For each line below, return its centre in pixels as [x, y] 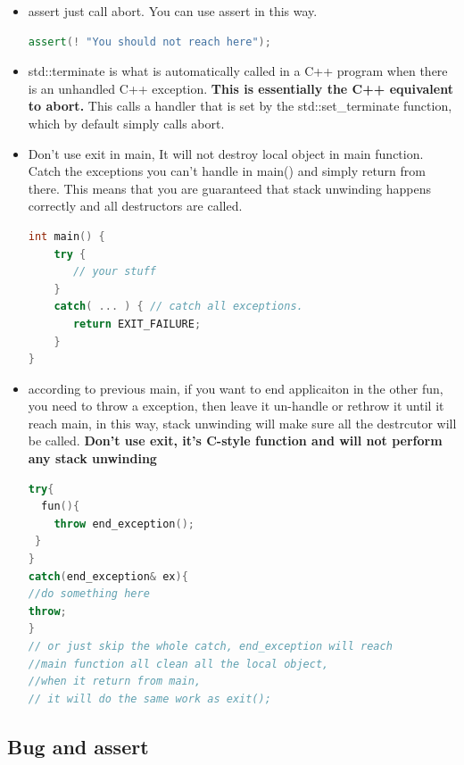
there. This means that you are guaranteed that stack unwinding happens [229, 188]
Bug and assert [78, 746]
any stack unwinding [92, 458]
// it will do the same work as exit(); [149, 698]
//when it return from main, [115, 682]
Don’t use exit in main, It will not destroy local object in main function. [226, 153]
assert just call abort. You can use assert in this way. [173, 11]
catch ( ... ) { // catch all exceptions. [178, 307]
